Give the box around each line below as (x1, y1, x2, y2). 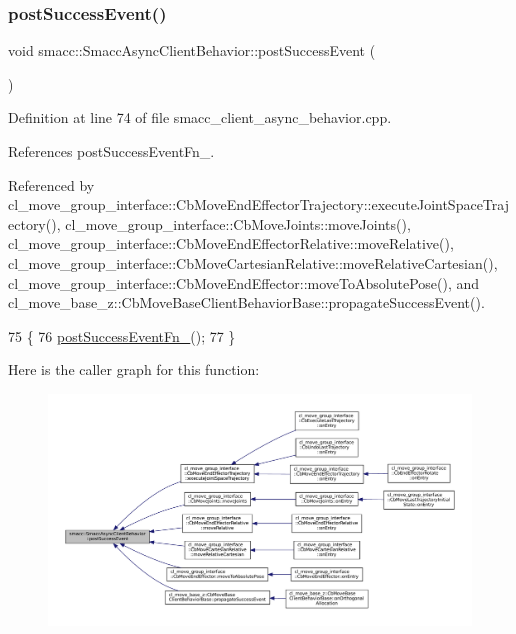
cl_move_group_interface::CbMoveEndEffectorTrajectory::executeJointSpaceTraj (8, 194, 509, 215)
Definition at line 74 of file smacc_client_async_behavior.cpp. (8, 107, 392, 128)
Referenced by (8, 174, 95, 195)
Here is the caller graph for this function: (8, 359, 260, 380)
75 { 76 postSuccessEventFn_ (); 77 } (8, 325, 236, 346)
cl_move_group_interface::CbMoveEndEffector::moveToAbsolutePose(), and (8, 272, 480, 293)
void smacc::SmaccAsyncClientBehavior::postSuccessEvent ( (8, 40, 376, 61)
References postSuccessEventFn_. (8, 141, 215, 161)
